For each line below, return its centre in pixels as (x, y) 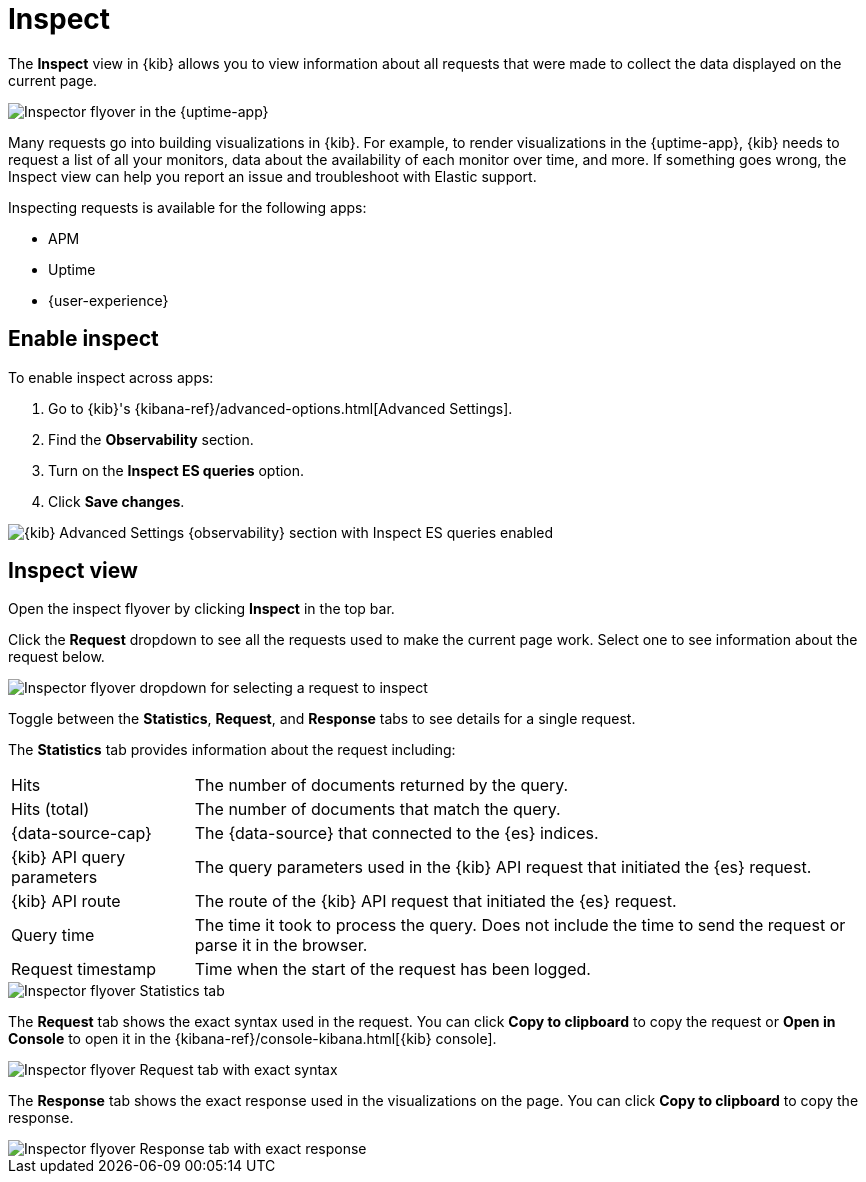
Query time (53, 935)
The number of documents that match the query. (377, 809)
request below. (56, 657)
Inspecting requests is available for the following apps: (187, 207)
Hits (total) (50, 809)
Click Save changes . (116, 501)
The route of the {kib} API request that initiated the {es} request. (435, 901)
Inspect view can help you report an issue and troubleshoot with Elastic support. (272, 176)
